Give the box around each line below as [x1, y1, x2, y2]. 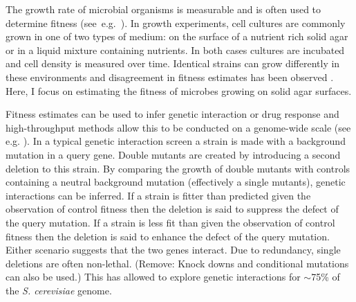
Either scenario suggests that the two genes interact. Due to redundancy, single [6, 242, 341, 257]
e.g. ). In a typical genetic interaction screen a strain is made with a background [6, 134, 346, 148]
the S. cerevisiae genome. [6, 283, 112, 297]
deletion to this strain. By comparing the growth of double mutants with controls [6, 161, 350, 175]
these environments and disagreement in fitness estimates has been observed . [6, 69, 334, 84]
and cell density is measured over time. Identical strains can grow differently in [6, 56, 340, 71]
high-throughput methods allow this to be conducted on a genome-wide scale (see [6, 120, 351, 134]
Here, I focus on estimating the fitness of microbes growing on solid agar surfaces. [6, 83, 352, 98]
